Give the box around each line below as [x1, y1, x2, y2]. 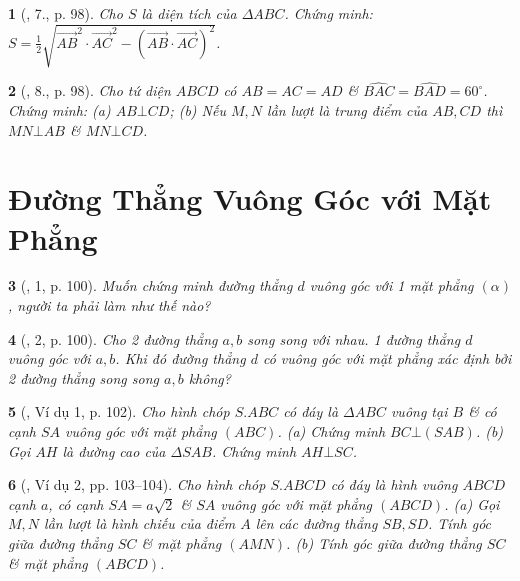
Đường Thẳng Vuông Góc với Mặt [8, 178, 492, 219]
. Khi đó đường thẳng [115, 348, 246, 369]
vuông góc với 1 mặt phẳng [309, 275, 474, 296]
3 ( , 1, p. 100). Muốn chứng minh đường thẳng [8, 275, 293, 296]
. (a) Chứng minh [277, 421, 386, 442]
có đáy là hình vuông [330, 474, 458, 495]
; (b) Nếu [169, 99, 226, 120]
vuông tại [390, 401, 448, 422]
